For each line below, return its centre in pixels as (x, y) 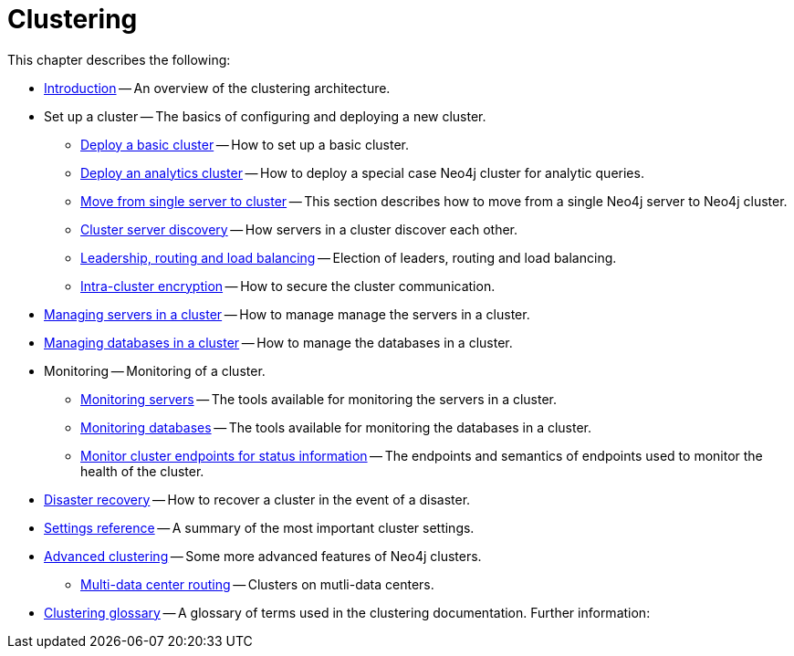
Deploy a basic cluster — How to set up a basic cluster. (245, 144)
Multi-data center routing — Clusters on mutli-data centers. (257, 584)
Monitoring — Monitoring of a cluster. (155, 370)
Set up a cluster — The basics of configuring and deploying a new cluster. (265, 116)
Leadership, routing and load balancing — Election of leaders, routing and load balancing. (349, 257)
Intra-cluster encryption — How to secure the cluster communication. (288, 286)
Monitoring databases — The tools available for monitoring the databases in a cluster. (336, 427)
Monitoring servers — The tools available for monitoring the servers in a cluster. (319, 399)
